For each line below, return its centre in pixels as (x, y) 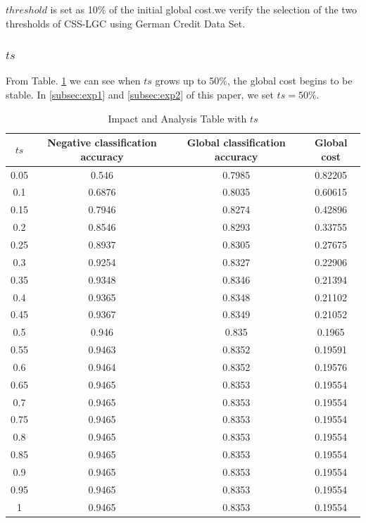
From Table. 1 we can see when (73, 81)
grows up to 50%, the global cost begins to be (254, 81)
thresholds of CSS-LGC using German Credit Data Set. (126, 23)
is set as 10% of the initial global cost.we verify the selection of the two (204, 9)
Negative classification (102, 143)
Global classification (236, 143)
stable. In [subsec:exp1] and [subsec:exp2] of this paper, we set (140, 94)
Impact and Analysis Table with (177, 118)
